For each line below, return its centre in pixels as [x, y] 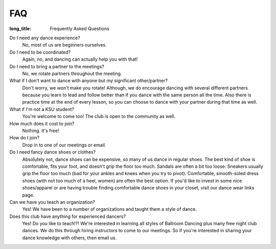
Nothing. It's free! [41, 131]
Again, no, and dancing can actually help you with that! [80, 59]
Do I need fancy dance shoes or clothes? [53, 152]
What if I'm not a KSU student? [42, 109]
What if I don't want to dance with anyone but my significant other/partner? [89, 81]
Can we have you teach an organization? [52, 202]
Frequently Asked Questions [79, 29]
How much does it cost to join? [42, 123]
